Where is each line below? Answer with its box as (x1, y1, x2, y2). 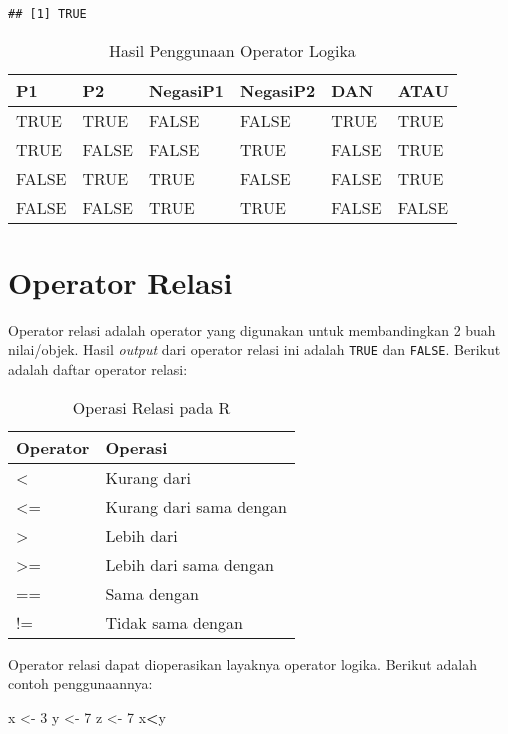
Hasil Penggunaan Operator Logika (108, 38, 356, 62)
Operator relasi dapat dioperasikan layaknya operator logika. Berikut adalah (8, 653, 477, 674)
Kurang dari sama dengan (105, 494, 288, 518)
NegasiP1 (148, 78, 225, 102)
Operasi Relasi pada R (72, 395, 231, 419)
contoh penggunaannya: (8, 673, 153, 694)
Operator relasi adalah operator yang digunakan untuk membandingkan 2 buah (8, 319, 496, 340)
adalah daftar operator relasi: (8, 359, 188, 380)
